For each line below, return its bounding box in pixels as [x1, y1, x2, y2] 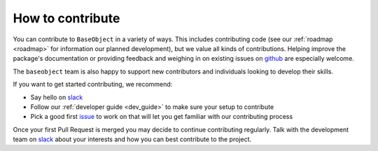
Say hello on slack [30, 93, 83, 101]
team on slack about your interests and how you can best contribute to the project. [13, 135, 252, 143]
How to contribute [13, 10, 120, 26]
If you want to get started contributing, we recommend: [13, 80, 173, 89]
